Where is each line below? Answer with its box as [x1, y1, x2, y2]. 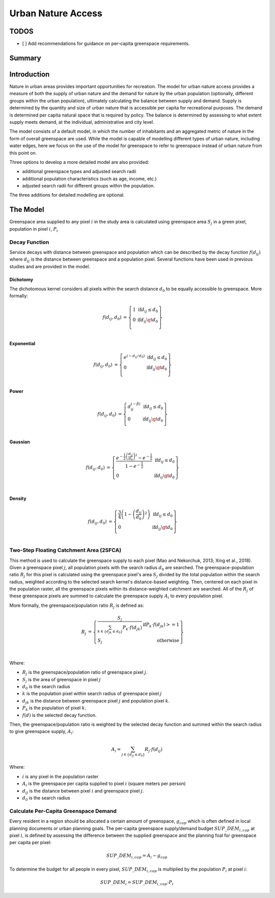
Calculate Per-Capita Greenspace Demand [9, 807, 117, 815]
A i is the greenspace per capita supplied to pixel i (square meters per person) [22, 780, 186, 788]
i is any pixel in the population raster [22, 773, 99, 779]
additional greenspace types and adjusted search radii [22, 169, 136, 175]
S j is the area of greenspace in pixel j [22, 676, 101, 684]
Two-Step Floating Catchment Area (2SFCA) [9, 547, 122, 554]
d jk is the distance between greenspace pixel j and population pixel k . [22, 697, 170, 705]
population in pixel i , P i [9, 226, 58, 233]
